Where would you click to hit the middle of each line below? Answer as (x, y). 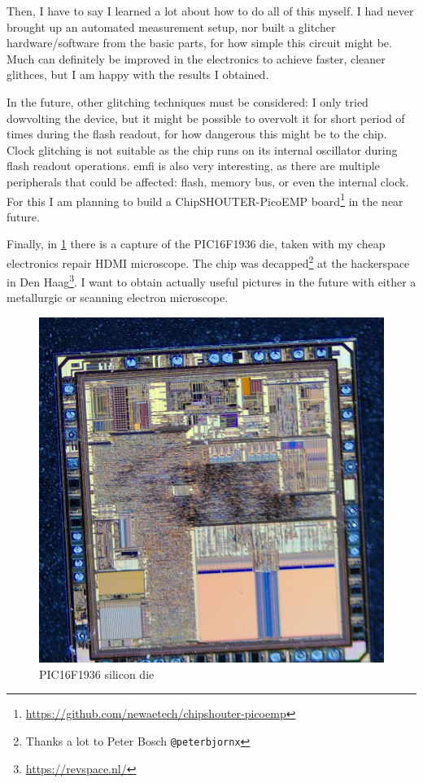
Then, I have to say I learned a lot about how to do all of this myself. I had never (210, 11)
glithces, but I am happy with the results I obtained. (138, 74)
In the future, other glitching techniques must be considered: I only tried (188, 101)
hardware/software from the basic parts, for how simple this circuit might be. (199, 43)
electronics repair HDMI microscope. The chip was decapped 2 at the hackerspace (208, 261)
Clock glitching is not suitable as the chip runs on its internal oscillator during (202, 149)
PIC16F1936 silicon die (97, 674)
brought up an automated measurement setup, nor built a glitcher (171, 26)
